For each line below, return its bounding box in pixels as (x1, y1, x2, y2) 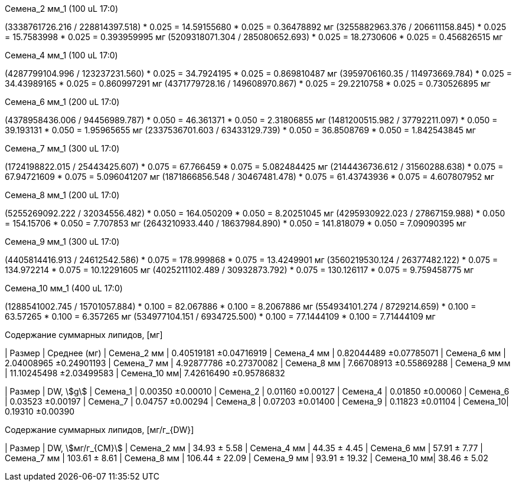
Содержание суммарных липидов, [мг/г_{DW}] (5, 425, 194, 435)
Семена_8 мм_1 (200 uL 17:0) (5, 190, 120, 200)
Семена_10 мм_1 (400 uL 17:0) (5, 283, 123, 293)
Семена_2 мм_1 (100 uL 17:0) (5, 4, 119, 14)
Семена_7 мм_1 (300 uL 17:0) (5, 143, 120, 153)
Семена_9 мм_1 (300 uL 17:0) (5, 237, 120, 247)
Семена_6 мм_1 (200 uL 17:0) (5, 97, 120, 107)
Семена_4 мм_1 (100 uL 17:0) (5, 50, 118, 60)
